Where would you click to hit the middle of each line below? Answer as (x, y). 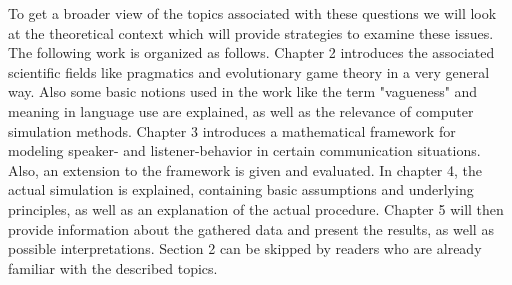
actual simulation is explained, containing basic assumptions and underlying (241, 189)
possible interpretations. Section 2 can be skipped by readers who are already (245, 248)
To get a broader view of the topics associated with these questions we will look (252, 13)
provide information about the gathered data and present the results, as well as (251, 228)
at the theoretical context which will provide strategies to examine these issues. (251, 32)
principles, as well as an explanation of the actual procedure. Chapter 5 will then (256, 208)
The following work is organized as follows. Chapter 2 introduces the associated (251, 52)
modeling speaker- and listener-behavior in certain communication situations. (244, 150)
